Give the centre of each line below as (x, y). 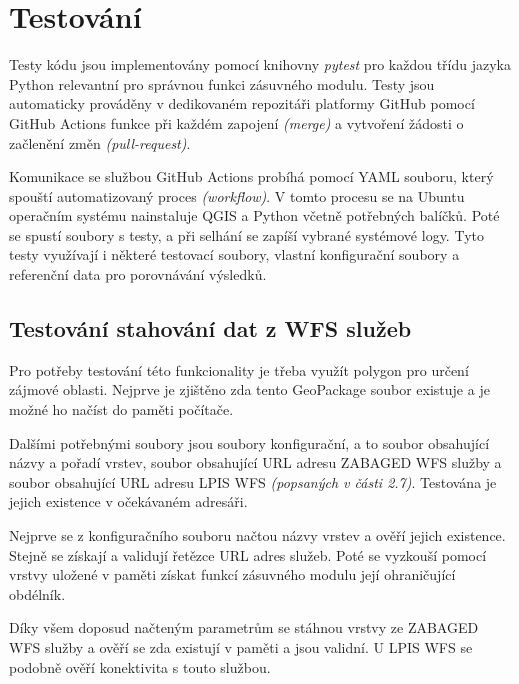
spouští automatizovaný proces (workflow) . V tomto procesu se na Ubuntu (237, 195)
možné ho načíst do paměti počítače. (121, 409)
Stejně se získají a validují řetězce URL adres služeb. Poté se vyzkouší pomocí (248, 554)
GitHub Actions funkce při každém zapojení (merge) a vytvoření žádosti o (236, 122)
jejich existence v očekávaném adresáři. (128, 501)
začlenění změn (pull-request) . (100, 142)
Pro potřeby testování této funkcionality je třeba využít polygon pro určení (239, 369)
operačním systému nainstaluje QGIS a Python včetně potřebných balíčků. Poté (254, 215)
